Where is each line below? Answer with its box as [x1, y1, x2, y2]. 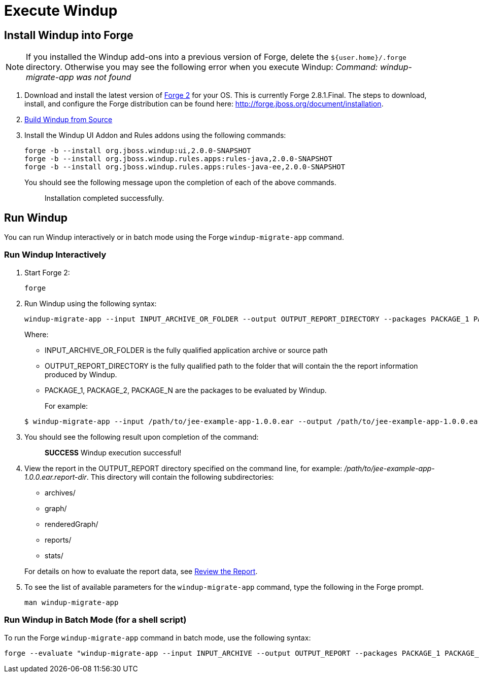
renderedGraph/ [45, 519, 98, 528]
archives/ [45, 488, 76, 497]
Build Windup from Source [24, 115, 113, 124]
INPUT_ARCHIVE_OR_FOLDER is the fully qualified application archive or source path [45, 345, 328, 354]
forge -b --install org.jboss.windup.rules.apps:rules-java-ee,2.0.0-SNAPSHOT [24, 163, 346, 171]
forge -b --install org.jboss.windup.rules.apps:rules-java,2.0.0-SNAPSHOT [24, 155, 332, 163]
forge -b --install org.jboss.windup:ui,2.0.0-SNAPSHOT [24, 147, 251, 155]
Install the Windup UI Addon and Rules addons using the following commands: [24, 131, 286, 140]
